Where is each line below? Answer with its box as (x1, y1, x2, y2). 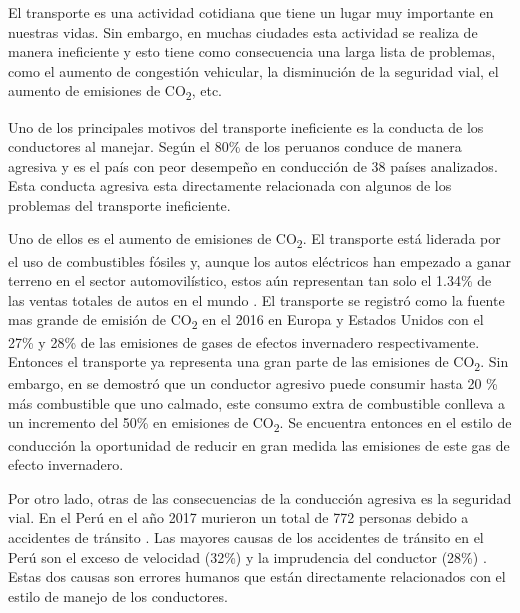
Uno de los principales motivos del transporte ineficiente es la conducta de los (8, 116, 484, 137)
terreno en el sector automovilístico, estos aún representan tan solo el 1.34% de (8, 270, 492, 291)
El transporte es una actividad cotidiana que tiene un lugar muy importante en (8, 2, 494, 22)
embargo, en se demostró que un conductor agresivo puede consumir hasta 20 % (8, 373, 498, 394)
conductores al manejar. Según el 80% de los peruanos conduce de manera (8, 136, 462, 157)
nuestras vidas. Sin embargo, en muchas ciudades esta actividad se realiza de (8, 21, 478, 42)
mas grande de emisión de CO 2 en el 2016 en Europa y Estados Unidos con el (8, 309, 484, 333)
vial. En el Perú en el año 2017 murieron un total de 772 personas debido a (8, 507, 469, 528)
